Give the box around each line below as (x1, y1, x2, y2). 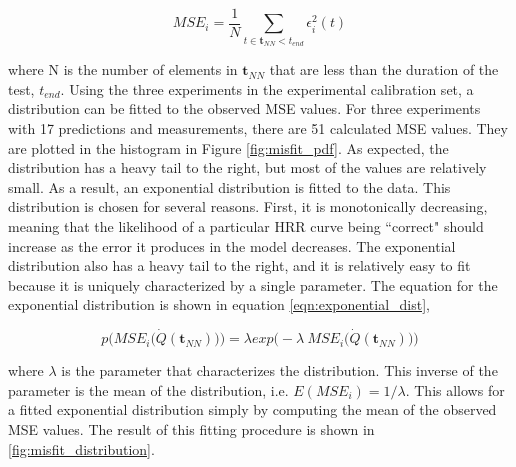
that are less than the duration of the (269, 59, 499, 80)
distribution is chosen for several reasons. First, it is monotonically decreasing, (8, 196, 488, 217)
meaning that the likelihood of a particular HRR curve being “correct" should (8, 215, 484, 236)
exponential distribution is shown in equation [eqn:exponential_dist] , (8, 294, 431, 315)
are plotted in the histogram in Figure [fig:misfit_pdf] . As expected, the (8, 137, 449, 158)
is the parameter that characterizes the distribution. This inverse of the (61, 360, 498, 381)
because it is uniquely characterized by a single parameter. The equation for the (8, 274, 498, 295)
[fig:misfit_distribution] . (8, 438, 155, 459)
